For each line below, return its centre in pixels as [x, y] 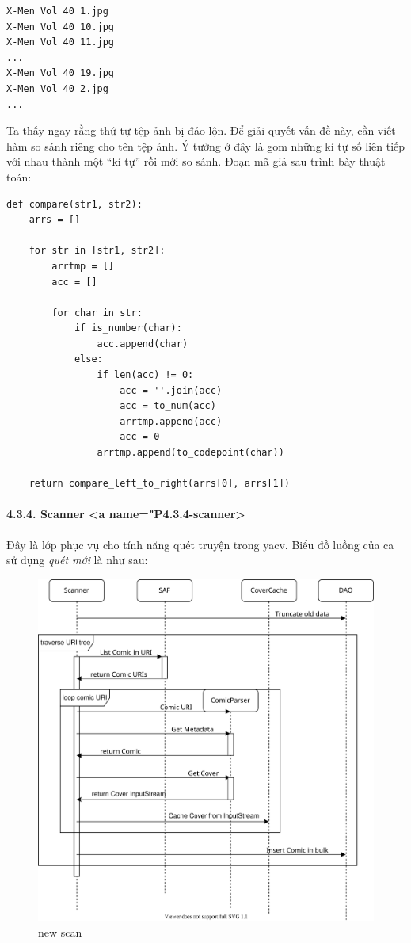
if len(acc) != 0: [145, 375]
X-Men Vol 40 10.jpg [61, 27]
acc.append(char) [143, 344]
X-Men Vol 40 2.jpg [57, 88]
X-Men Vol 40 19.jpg [61, 73]
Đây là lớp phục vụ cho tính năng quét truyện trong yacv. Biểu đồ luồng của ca [200, 544]
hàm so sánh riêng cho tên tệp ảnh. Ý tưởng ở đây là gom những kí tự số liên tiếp [206, 145]
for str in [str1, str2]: [97, 251]
